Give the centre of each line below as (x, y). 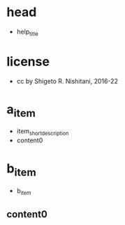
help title (28, 32)
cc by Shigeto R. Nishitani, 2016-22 (67, 81)
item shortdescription (43, 132)
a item (21, 110)
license (28, 61)
